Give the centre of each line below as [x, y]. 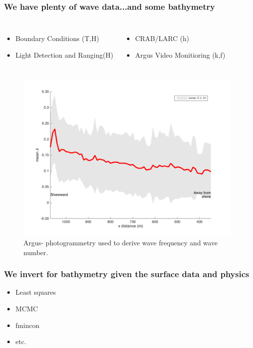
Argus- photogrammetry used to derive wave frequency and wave [121, 242]
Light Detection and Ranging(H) [64, 54]
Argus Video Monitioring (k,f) [180, 54]
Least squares [36, 292]
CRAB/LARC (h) [162, 38]
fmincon [27, 325]
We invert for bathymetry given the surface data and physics [126, 274]
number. [36, 252]
